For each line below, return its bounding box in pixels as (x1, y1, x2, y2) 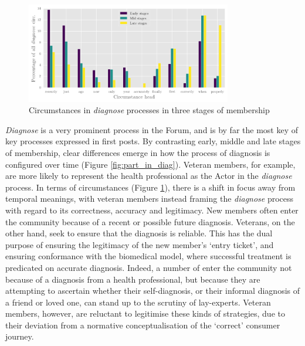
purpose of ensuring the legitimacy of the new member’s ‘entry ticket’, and (5, 238, 274, 250)
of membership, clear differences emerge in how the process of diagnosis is (5, 146, 270, 158)
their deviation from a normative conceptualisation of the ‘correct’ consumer (5, 318, 280, 331)
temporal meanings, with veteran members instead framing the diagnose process (5, 192, 294, 205)
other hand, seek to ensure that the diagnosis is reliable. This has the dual (5, 227, 273, 239)
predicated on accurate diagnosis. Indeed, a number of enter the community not (5, 261, 292, 273)
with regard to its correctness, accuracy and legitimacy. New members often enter (5, 203, 299, 216)
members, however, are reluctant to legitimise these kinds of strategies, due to (5, 307, 285, 320)
